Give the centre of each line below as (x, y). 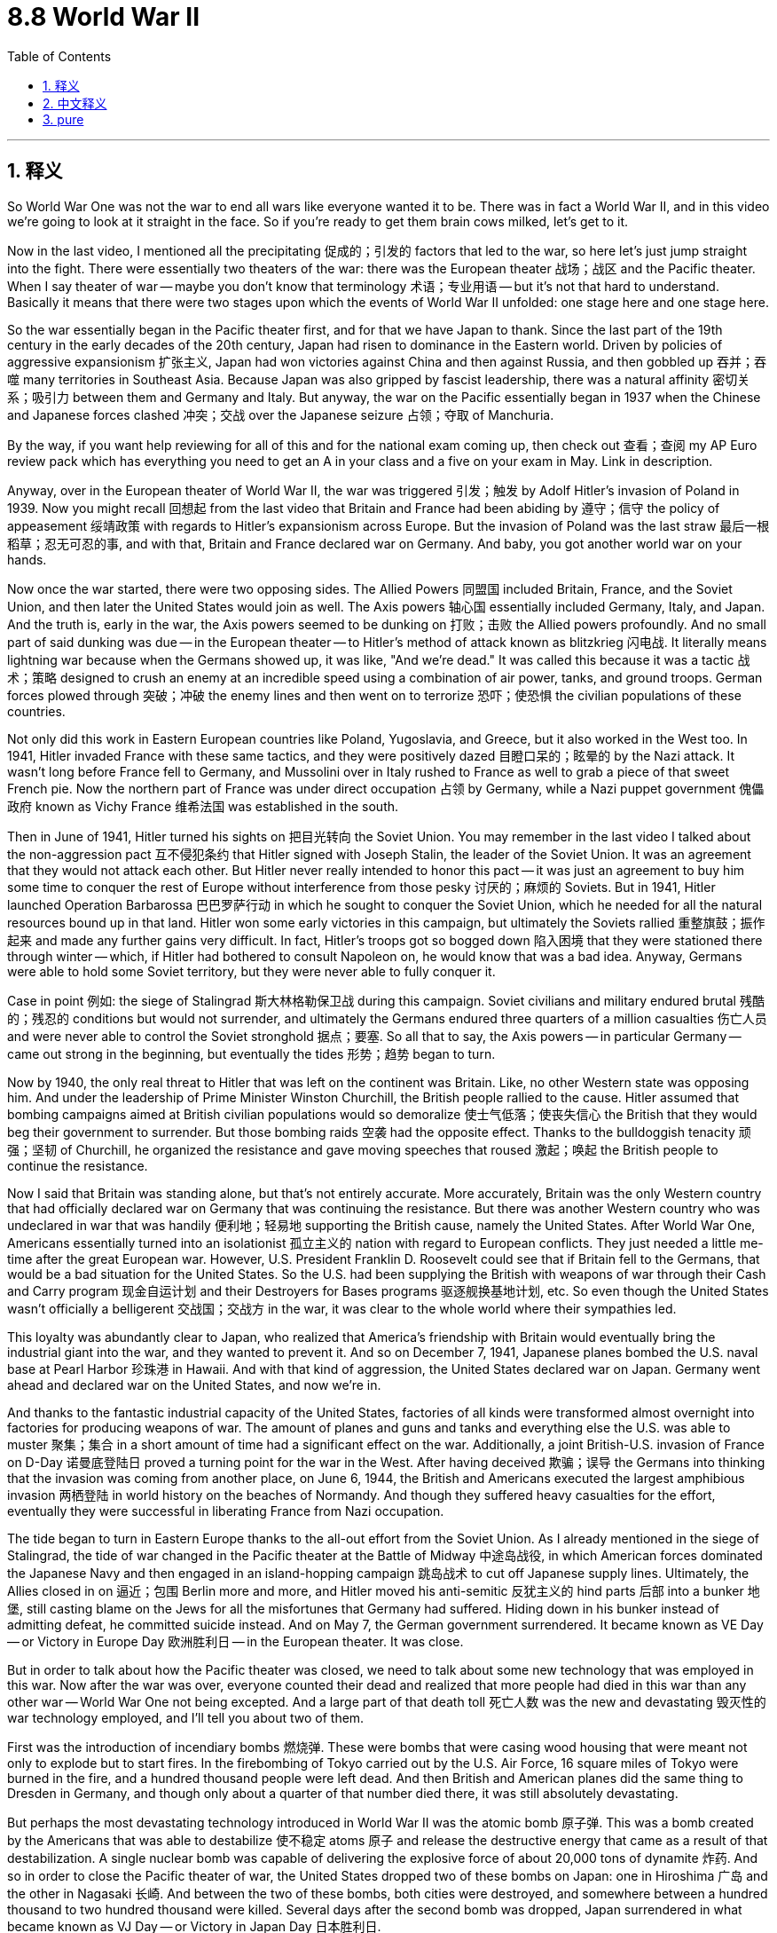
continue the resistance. (78, 1165)
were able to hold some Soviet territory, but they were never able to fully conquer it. (251, 971)
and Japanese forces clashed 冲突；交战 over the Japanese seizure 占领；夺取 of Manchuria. (281, 414)
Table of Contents (59, 56)
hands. (27, 559)
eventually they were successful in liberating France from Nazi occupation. (226, 1511)
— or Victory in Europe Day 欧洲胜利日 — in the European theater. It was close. (235, 1641)
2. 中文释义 (75, 103)
